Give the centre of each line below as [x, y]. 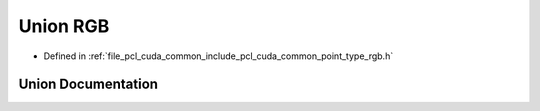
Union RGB [64, 26]
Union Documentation [88, 84]
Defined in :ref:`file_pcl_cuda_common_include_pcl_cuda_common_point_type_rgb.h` [218, 56]
